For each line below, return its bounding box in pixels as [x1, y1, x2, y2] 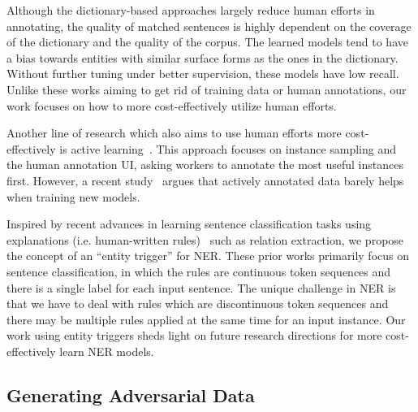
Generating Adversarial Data [6, 382, 255, 407]
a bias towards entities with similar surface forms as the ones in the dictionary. [6, 49, 399, 66]
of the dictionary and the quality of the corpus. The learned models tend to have [6, 33, 408, 50]
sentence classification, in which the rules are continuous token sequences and [6, 262, 391, 280]
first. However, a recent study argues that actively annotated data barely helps [6, 171, 404, 189]
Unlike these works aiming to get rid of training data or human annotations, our [6, 80, 407, 98]
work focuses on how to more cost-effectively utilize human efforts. [6, 97, 337, 114]
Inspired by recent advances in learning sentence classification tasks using [6, 215, 372, 232]
